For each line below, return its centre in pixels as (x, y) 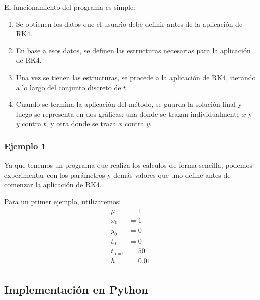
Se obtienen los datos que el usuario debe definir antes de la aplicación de (129, 23)
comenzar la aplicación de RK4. (53, 184)
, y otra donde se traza (81, 124)
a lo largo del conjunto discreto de (68, 87)
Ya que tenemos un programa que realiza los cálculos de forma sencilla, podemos (128, 165)
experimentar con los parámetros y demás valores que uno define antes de (117, 174)
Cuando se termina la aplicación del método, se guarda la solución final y (129, 104)
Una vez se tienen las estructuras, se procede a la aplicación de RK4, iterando (136, 77)
